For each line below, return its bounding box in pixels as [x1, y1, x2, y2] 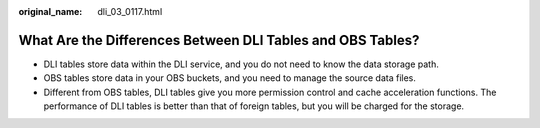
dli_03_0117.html [97, 6, 163, 17]
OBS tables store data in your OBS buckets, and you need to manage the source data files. [43, 72, 417, 84]
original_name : [18, 6, 83, 17]
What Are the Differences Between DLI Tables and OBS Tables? [18, 31, 420, 49]
